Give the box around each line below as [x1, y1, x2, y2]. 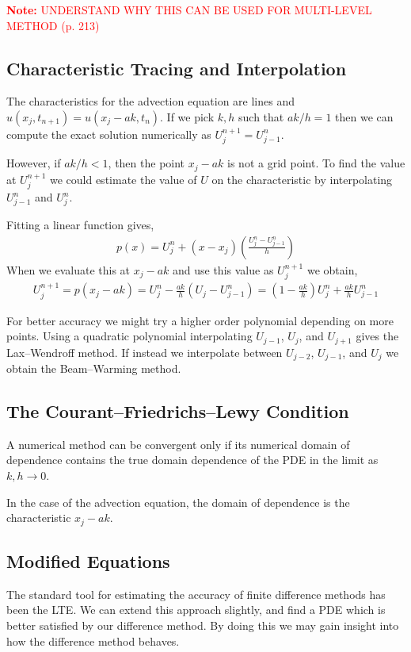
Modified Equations [6, 549, 170, 573]
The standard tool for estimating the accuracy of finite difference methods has [6, 585, 386, 602]
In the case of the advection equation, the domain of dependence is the [6, 493, 350, 510]
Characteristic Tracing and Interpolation [6, 56, 347, 80]
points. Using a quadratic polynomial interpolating [6, 328, 253, 344]
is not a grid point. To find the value [227, 155, 405, 171]
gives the [356, 328, 399, 344]
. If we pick [160, 108, 215, 125]
